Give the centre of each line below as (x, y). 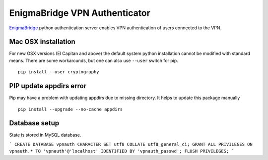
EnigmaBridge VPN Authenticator (80, 13)
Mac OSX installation (42, 42)
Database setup (34, 123)
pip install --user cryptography (59, 72)
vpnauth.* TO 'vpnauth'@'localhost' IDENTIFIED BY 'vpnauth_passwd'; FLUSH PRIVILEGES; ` (122, 151)
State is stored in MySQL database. (45, 135)
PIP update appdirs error (48, 86)
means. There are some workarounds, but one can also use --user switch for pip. (94, 60)
